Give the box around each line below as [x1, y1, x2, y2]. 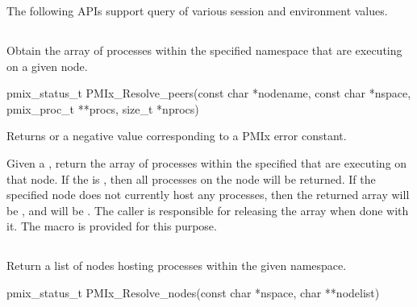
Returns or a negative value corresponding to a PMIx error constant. [6, 127, 347, 144]
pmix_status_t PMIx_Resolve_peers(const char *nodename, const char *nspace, [6, 85, 411, 102]
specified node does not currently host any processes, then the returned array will [6, 186, 410, 203]
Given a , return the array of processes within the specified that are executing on [6, 154, 407, 171]
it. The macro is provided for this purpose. [6, 218, 217, 234]
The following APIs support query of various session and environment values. [6, 2, 388, 19]
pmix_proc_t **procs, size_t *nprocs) [6, 100, 199, 117]
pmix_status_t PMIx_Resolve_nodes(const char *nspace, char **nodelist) [6, 284, 380, 301]
